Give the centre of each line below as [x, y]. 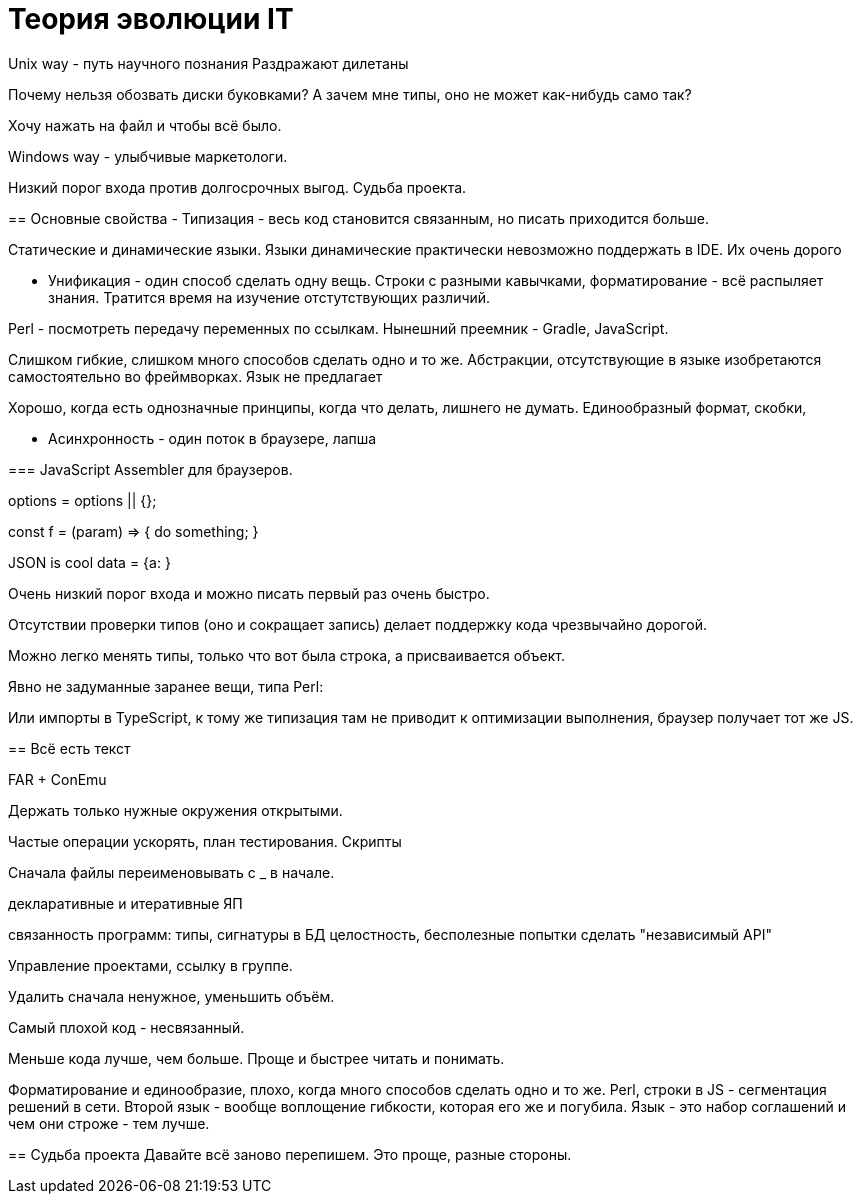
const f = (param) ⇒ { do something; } [133, 531]
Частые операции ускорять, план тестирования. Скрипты [205, 841]
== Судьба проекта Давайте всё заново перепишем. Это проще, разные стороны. [290, 1154]
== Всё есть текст [69, 748]
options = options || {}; [82, 500]
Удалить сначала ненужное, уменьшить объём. [171, 996]
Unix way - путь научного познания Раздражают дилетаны [208, 63]
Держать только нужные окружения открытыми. [175, 810]
